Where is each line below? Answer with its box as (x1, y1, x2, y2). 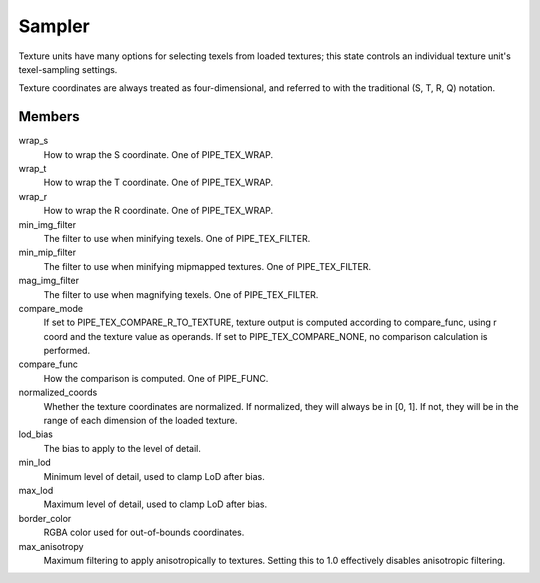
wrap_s (18, 135, 49, 147)
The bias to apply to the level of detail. (43, 442, 202, 454)
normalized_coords (18, 386, 98, 399)
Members (18, 108, 80, 125)
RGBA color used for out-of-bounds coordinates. (43, 526, 245, 539)
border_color (18, 512, 72, 524)
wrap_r (18, 190, 48, 202)
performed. (43, 345, 90, 357)
